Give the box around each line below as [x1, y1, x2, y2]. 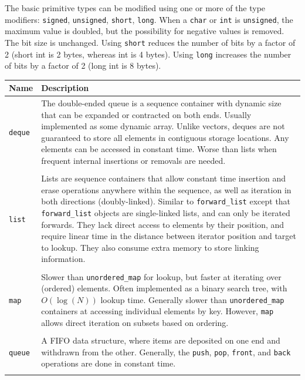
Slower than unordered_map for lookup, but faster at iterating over [41, 270, 282, 283]
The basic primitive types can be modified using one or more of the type [5, 2, 266, 14]
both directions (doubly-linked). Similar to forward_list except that [41, 195, 291, 207]
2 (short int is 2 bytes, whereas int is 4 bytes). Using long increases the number [5, 48, 292, 60]
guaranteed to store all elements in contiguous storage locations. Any [41, 131, 289, 143]
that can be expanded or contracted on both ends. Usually [41, 108, 252, 120]
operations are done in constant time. [41, 357, 176, 369]
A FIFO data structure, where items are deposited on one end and [41, 334, 280, 347]
